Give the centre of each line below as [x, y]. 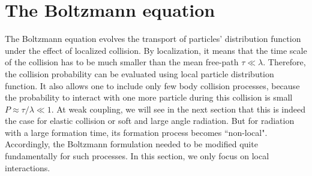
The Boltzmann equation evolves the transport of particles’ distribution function [153, 39]
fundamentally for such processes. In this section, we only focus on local [137, 156]
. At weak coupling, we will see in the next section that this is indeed [178, 109]
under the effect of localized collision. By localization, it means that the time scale [156, 50]
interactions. [28, 167]
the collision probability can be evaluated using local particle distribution [139, 73]
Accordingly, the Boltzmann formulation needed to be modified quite [131, 144]
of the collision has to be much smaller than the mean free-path [122, 62]
